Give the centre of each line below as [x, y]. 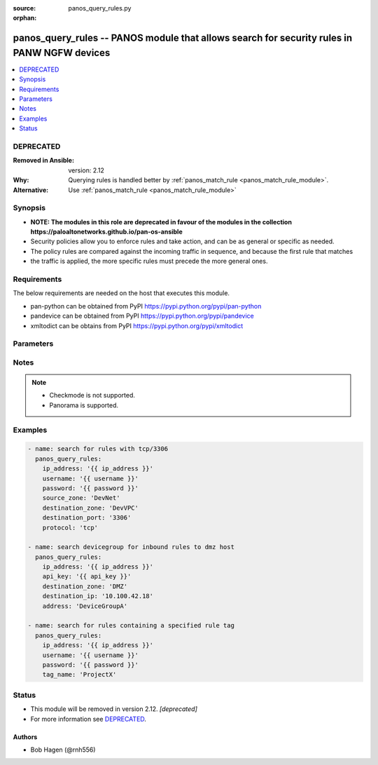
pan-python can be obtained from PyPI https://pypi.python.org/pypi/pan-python [146, 306]
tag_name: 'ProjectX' [79, 675]
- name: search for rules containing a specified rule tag [131, 625]
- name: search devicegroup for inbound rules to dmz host [131, 547]
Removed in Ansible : [44, 161]
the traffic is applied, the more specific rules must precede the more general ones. [149, 261]
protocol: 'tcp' [70, 527]
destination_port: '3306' [87, 518]
